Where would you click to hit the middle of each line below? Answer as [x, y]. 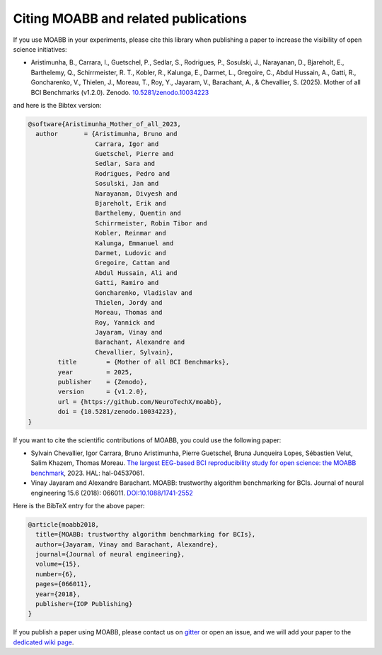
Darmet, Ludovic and [131, 253]
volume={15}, [58, 564]
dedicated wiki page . [44, 642]
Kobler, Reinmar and [131, 233]
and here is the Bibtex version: [57, 105]
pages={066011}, [64, 584]
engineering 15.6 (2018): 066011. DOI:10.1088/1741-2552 [112, 493]
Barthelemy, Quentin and [138, 213]
